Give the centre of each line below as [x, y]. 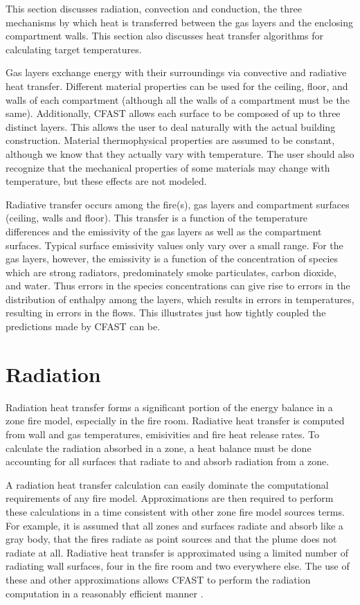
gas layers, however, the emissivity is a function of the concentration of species [172, 259]
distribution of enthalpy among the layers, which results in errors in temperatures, [180, 299]
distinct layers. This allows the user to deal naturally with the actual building [171, 126]
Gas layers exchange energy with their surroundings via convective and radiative [176, 72]
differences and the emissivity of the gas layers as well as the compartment [164, 231]
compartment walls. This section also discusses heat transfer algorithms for [165, 36]
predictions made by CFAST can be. [83, 326]
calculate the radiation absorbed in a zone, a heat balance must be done [159, 448]
